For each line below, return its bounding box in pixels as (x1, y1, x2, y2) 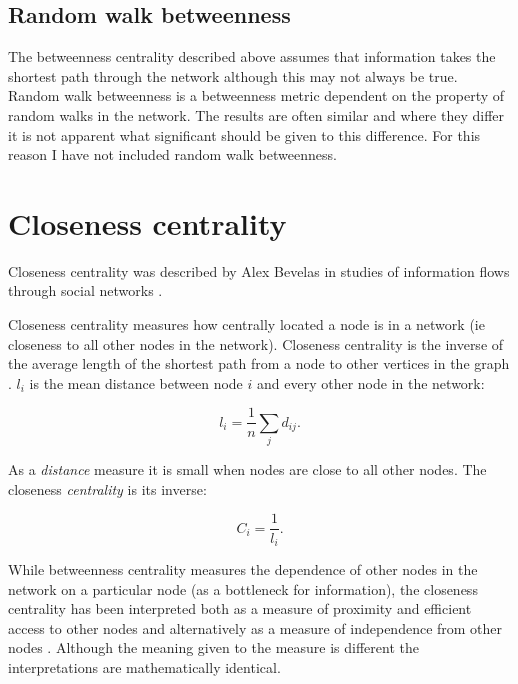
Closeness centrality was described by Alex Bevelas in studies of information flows (8, 260, 510, 281)
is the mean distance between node (29, 372, 243, 393)
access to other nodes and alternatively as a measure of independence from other (8, 617, 503, 638)
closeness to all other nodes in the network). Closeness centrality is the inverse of (8, 333, 504, 354)
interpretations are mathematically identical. (8, 656, 281, 677)
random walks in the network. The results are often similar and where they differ (8, 104, 505, 125)
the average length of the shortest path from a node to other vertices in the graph (8, 353, 510, 374)
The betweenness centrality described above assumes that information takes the (8, 46, 496, 67)
